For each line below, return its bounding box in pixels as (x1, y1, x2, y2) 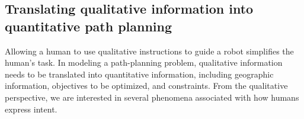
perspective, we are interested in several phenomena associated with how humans (5, 91, 299, 103)
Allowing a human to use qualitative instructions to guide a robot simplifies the (5, 44, 294, 57)
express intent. (5, 102, 57, 115)
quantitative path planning (5, 17, 172, 35)
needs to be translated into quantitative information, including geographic (5, 67, 274, 80)
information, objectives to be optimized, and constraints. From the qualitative (5, 79, 288, 92)
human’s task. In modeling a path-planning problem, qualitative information (5, 56, 283, 69)
